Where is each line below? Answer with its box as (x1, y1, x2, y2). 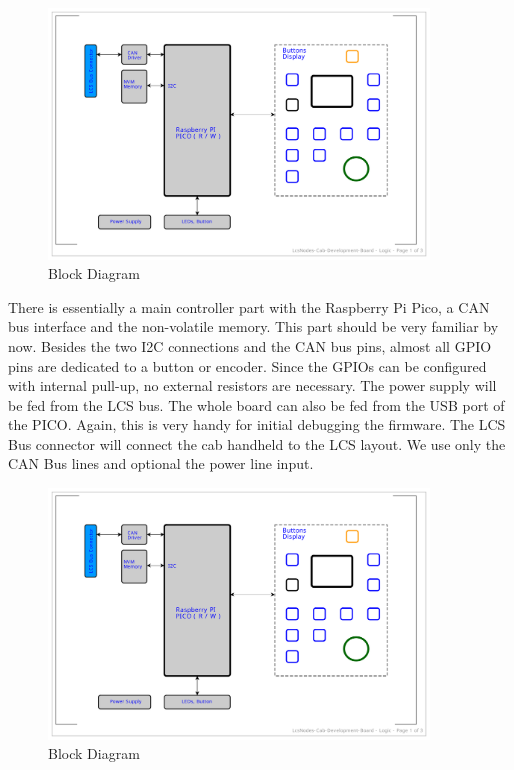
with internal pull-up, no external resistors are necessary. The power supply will (8, 375, 497, 396)
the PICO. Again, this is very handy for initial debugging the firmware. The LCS (8, 414, 506, 435)
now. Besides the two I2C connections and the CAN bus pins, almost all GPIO (8, 335, 492, 356)
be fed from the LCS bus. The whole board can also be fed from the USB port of (8, 394, 505, 415)
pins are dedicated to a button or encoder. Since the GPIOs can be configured (8, 355, 487, 376)
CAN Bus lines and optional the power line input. (8, 453, 314, 474)
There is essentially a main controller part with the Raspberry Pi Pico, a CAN (8, 296, 490, 317)
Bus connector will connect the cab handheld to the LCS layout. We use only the (8, 433, 506, 454)
